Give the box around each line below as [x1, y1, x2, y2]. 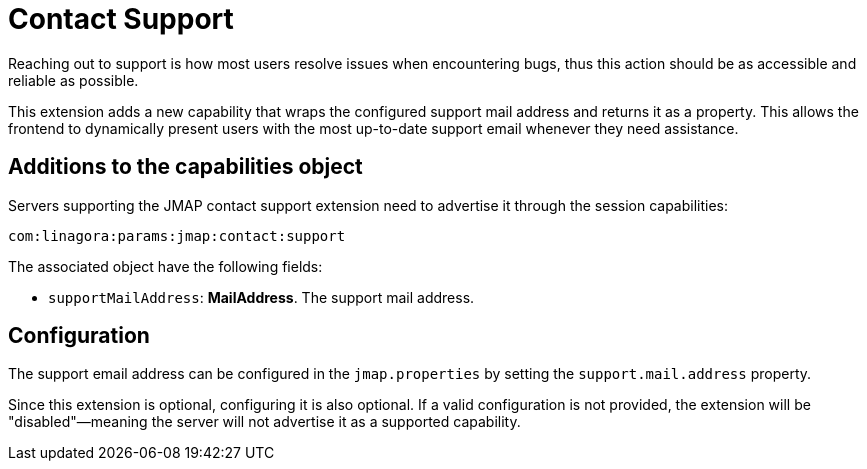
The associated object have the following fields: [8, 257, 323, 275]
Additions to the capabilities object [8, 154, 363, 180]
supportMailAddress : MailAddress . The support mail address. [48, 288, 475, 306]
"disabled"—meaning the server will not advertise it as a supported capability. [8, 413, 521, 431]
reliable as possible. [8, 71, 139, 89]
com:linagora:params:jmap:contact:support [8, 227, 346, 244]
